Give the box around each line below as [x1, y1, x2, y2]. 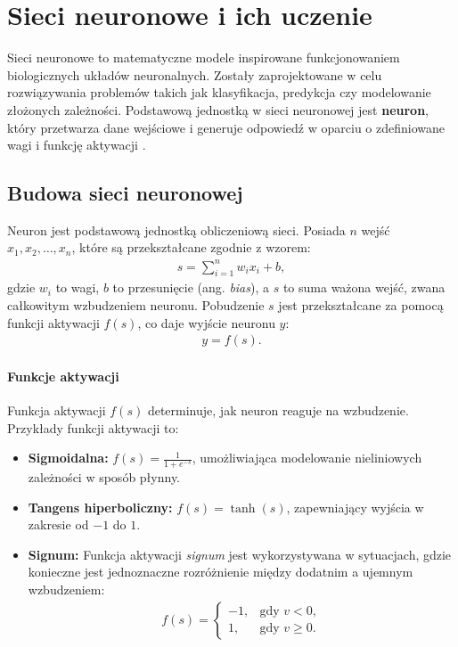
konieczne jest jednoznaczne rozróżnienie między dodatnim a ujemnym [28, 562, 413, 581]
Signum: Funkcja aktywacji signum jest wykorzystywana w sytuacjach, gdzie [28, 545, 452, 563]
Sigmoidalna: [28, 448, 109, 467]
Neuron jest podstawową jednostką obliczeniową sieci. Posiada [7, 220, 346, 239]
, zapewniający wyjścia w [286, 497, 424, 516]
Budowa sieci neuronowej [7, 179, 243, 207]
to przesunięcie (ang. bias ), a [112, 278, 269, 297]
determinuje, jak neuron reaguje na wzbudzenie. [147, 401, 409, 420]
